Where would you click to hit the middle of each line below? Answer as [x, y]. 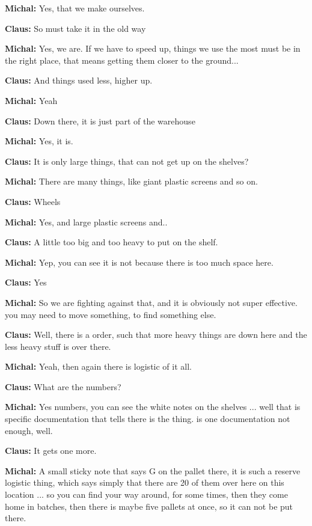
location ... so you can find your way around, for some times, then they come [146, 494]
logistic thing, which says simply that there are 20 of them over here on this [145, 482]
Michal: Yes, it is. [39, 141]
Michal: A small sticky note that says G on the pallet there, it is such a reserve [153, 470]
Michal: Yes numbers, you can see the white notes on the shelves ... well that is [153, 407]
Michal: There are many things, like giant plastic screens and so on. [131, 181]
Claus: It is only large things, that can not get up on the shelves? [127, 161]
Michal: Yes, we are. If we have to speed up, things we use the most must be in [153, 48]
